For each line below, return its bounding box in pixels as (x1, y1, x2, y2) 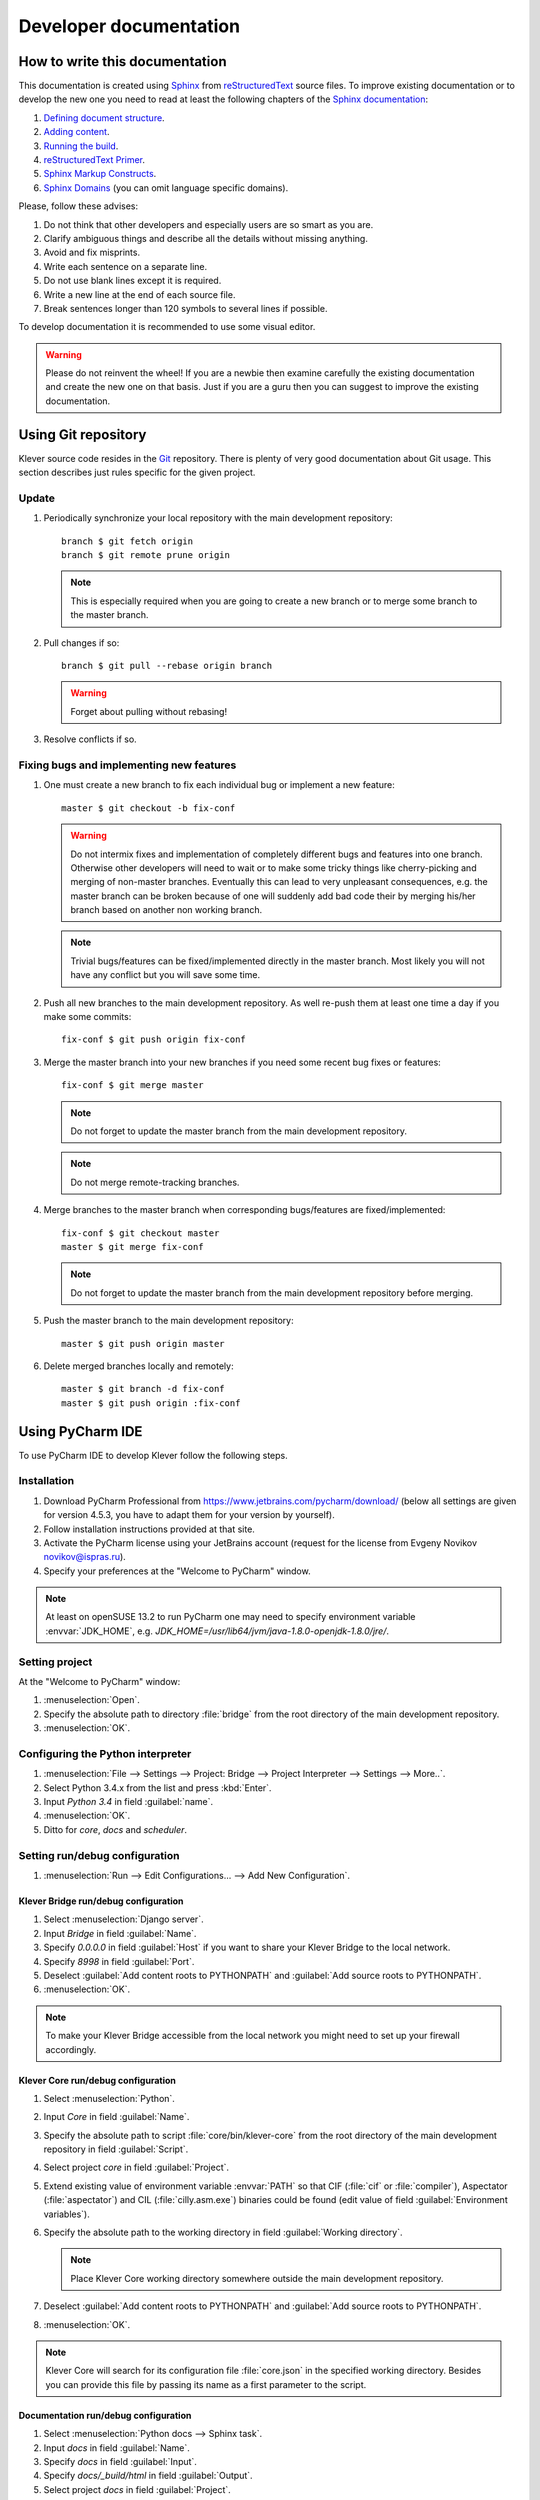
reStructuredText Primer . (43, 154, 145, 166)
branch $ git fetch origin (61, 535, 194, 547)
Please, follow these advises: (18, 200, 139, 212)
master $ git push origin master (61, 1338, 225, 1349)
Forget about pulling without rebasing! (70, 705, 228, 717)
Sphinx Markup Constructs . (43, 168, 157, 180)
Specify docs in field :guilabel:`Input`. (43, 2455, 197, 2467)
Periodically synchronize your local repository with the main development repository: (43, 512, 394, 524)
